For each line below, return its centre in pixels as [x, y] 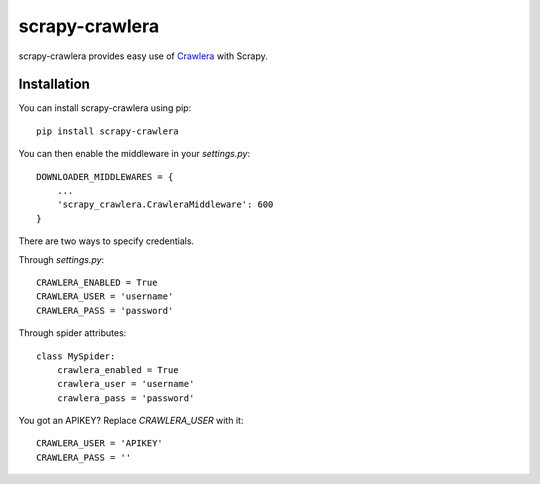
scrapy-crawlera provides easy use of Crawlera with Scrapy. [143, 56]
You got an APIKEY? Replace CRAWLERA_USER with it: [131, 421]
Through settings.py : [61, 259]
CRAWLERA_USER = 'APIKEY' [100, 443]
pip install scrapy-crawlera [107, 131]
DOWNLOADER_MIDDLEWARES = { [105, 176]
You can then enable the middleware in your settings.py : [134, 154]
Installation [54, 84]
